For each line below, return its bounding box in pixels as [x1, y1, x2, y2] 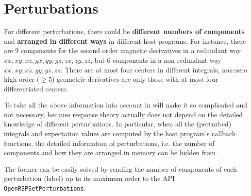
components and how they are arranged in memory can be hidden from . [4, 147, 220, 158]
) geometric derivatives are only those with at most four [51, 74, 218, 84]
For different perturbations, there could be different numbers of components [4, 26, 245, 36]
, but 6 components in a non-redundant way [90, 54, 221, 65]
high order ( [4, 74, 40, 84]
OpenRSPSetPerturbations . [4, 183, 86, 193]
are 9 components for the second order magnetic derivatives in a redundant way [4, 45, 241, 55]
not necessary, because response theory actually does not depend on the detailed [4, 109, 243, 119]
